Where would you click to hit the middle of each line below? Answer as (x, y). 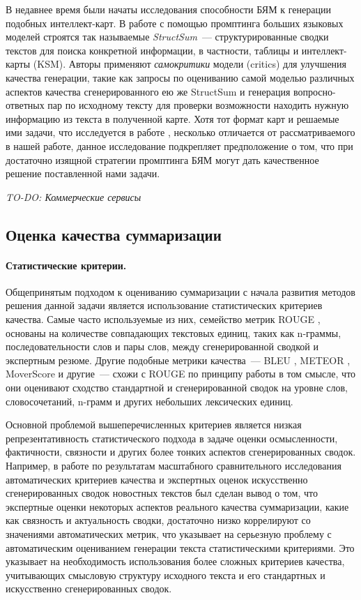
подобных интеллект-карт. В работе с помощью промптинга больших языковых (175, 23)
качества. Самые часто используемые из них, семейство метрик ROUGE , (163, 319)
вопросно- (314, 91)
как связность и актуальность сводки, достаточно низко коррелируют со (158, 520)
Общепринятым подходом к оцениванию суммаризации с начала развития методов (180, 291)
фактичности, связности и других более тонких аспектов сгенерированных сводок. (181, 452)
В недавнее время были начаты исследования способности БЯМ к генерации (168, 9)
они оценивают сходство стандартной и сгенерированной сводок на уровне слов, (177, 388)
